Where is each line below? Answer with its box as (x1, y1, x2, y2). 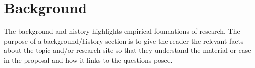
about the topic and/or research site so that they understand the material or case (4, 45, 251, 55)
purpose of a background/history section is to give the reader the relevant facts (4, 35, 244, 45)
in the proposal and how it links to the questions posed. (4, 54, 173, 65)
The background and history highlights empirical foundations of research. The (4, 26, 240, 36)
